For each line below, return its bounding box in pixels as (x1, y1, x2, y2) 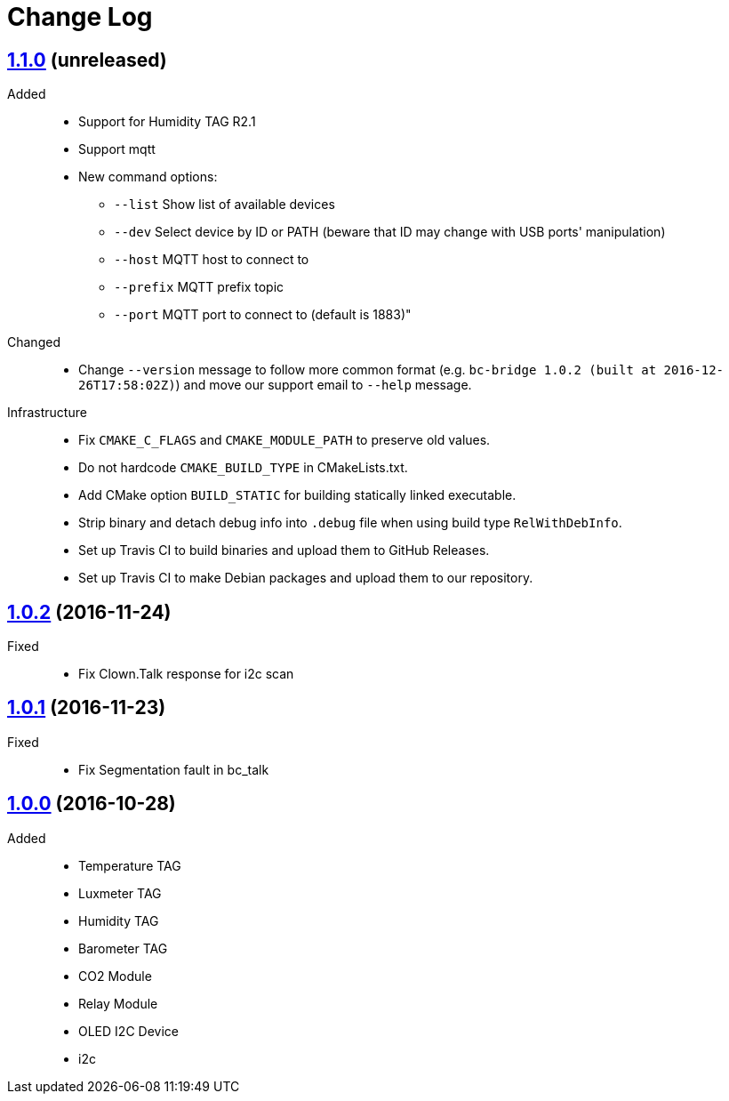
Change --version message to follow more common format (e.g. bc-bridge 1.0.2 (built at (78, 362, 657, 378)
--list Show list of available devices (114, 197, 335, 213)
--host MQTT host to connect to (114, 252, 309, 268)
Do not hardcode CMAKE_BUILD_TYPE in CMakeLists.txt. (78, 460, 408, 476)
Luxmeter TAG (78, 885, 162, 901)
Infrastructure (7, 405, 87, 421)
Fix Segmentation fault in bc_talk (78, 761, 269, 777)
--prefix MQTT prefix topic (114, 279, 284, 295)
